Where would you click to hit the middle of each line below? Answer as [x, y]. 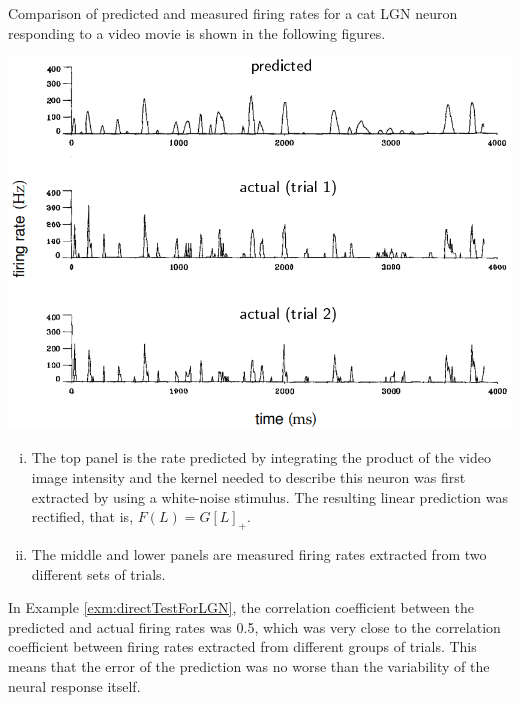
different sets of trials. [98, 573]
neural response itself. [74, 685]
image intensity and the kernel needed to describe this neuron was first [248, 476]
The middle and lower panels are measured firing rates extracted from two [259, 553]
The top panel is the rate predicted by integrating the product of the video [261, 457]
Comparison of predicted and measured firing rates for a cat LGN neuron [233, 13]
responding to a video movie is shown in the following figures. [197, 32]
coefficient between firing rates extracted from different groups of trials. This [242, 646]
